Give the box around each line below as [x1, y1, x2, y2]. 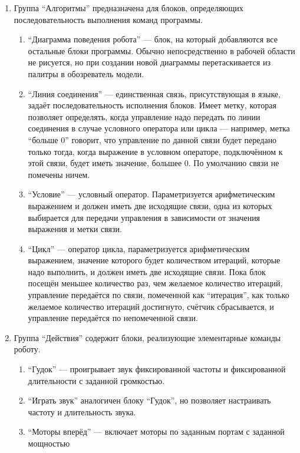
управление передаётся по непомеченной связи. [28, 312, 198, 324]
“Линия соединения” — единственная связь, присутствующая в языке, [28, 87, 281, 100]
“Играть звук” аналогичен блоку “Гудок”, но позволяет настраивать [28, 394, 271, 406]
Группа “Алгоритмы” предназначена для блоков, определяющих [14, 2, 243, 14]
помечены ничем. [28, 168, 90, 180]
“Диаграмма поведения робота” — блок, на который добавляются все [28, 33, 278, 45]
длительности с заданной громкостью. [28, 374, 165, 386]
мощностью [28, 437, 70, 449]
